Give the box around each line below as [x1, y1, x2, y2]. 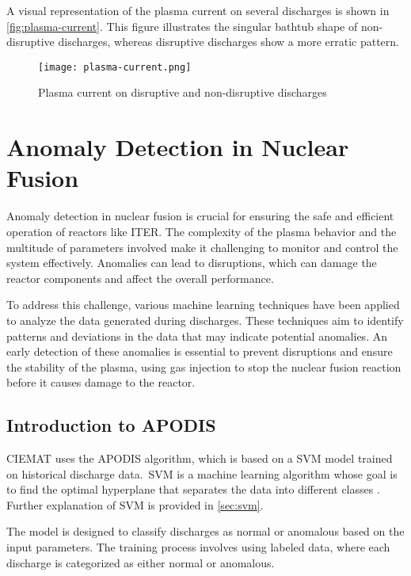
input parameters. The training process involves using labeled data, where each [6, 539, 390, 555]
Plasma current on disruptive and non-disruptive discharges [38, 84, 327, 101]
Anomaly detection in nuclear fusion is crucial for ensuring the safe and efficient [6, 208, 394, 224]
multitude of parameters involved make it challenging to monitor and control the [6, 238, 398, 255]
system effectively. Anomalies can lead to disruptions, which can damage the [6, 254, 377, 271]
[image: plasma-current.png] [38, 61, 192, 73]
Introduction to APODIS [6, 413, 216, 437]
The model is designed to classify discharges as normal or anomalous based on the [6, 523, 405, 540]
